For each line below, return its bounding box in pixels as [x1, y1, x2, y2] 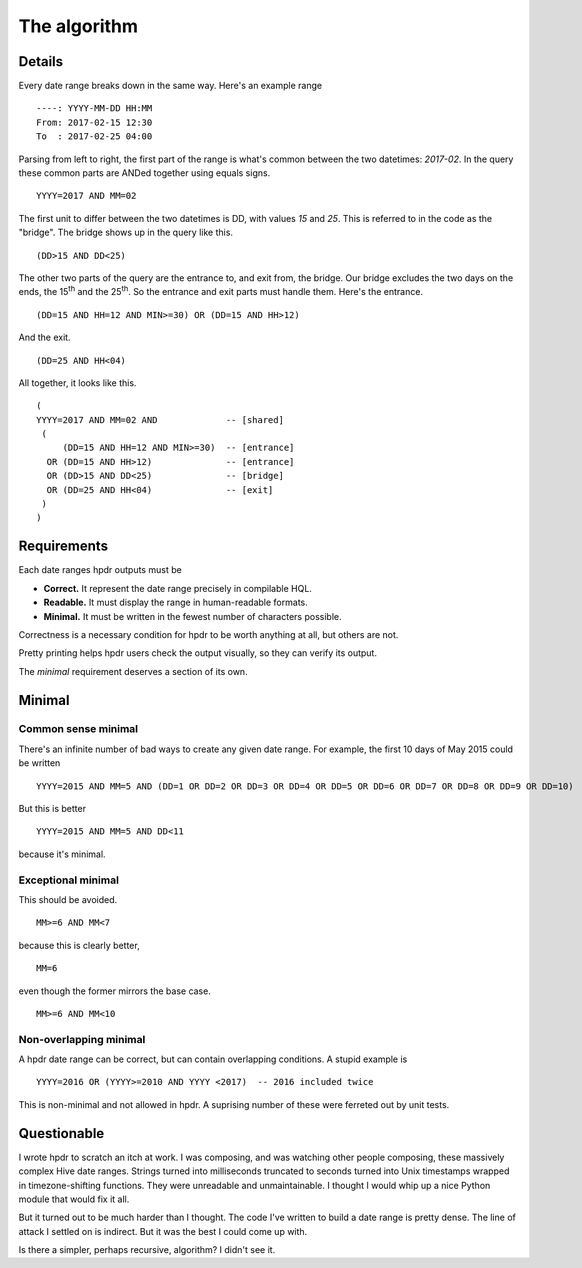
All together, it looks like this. [18, 376, 137, 389]
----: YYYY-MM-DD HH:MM [36, 103, 153, 114]
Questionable [18, 1125, 105, 1142]
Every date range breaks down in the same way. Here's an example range [18, 80, 323, 92]
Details [18, 53, 64, 70]
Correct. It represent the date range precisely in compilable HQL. [43, 582, 312, 594]
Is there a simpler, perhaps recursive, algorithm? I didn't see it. [18, 1244, 276, 1256]
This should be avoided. [18, 893, 118, 905]
